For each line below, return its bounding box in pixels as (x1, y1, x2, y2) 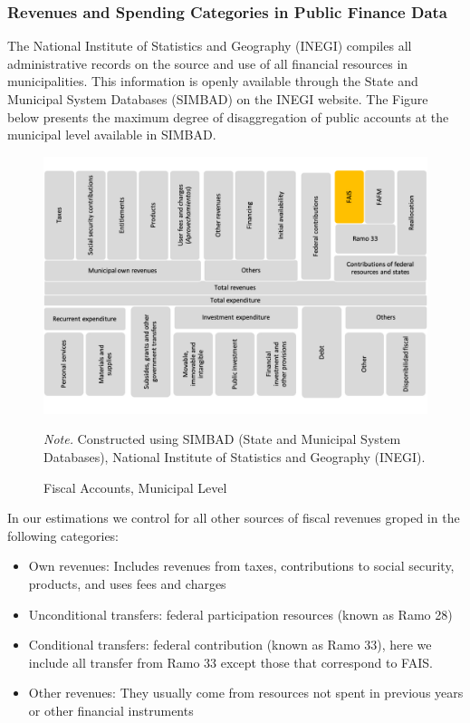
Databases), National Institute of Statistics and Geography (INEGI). (43, 448, 426, 467)
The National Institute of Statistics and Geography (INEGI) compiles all (7, 36, 412, 55)
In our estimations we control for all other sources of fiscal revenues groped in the (7, 508, 460, 527)
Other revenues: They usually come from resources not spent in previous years (28, 683, 464, 702)
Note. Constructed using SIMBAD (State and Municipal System (43, 429, 401, 448)
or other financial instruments (28, 700, 194, 719)
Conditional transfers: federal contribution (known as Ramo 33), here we (28, 635, 432, 654)
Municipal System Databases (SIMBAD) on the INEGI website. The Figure (7, 90, 428, 108)
